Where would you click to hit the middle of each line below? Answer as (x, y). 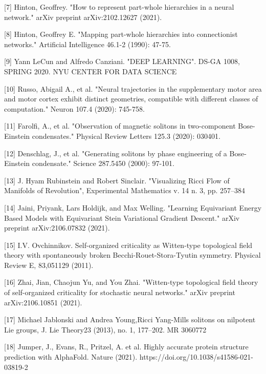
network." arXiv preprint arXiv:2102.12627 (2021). (83, 17)
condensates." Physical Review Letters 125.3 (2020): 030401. (126, 136)
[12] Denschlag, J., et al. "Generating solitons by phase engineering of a (116, 153)
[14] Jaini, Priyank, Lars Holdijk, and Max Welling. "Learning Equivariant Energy (133, 207)
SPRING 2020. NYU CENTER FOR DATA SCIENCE (91, 71)
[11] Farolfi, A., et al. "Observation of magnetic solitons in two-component (120, 126)
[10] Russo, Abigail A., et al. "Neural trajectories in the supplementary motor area (133, 88)
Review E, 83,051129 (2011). (49, 265)
